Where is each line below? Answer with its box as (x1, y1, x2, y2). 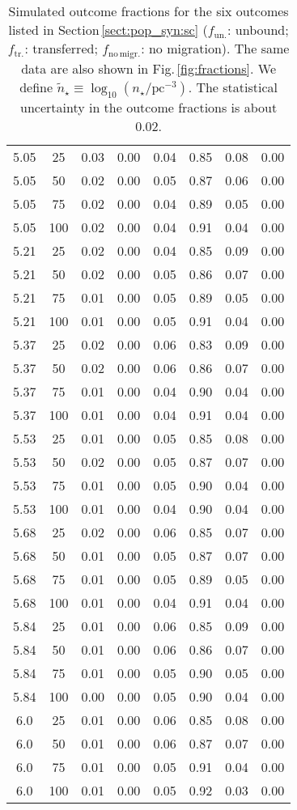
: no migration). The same (141, 39, 290, 57)
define (19, 77, 53, 96)
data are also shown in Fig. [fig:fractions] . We (21, 58, 277, 78)
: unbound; (227, 20, 289, 39)
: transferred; (24, 39, 98, 57)
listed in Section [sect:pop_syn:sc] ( (8, 20, 208, 39)
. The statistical (188, 77, 278, 96)
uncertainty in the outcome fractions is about (20, 98, 278, 117)
